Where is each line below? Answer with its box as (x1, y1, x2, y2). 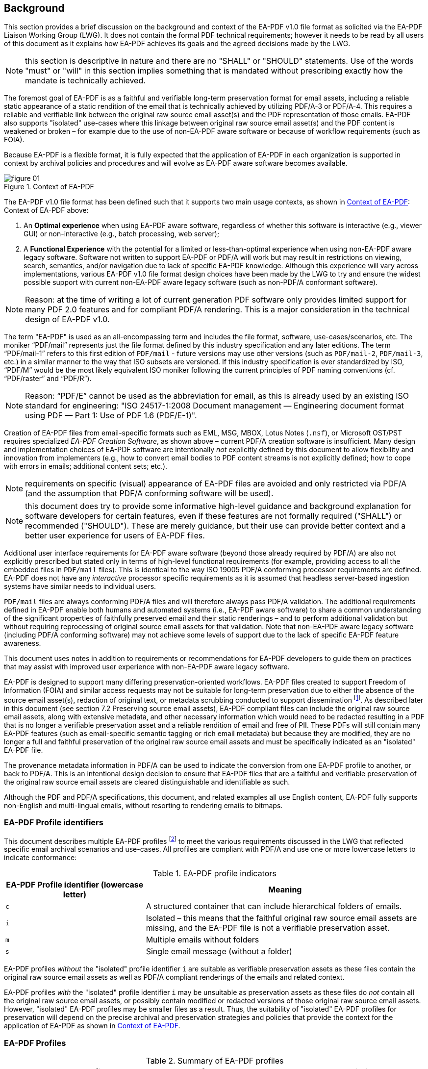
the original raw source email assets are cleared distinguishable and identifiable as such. (4, 778, 290, 787)
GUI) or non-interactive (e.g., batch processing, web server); (24, 229, 220, 238)
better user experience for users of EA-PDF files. (25, 531, 205, 541)
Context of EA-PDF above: (4, 206, 89, 215)
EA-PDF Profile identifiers (4, 817, 103, 828)
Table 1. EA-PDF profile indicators (153, 868, 277, 879)
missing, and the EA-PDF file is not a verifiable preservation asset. (146, 923, 390, 933)
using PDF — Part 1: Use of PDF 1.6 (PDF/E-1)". (25, 410, 197, 421)
